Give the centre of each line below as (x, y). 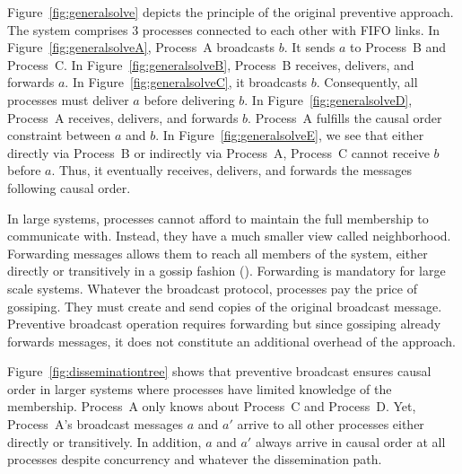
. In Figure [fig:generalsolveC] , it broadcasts (186, 82)
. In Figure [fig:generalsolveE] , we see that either (290, 135)
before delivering (189, 99)
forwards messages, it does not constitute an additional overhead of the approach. (231, 341)
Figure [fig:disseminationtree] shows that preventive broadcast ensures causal (219, 371)
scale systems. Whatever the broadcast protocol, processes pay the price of (212, 288)
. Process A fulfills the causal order (345, 117)
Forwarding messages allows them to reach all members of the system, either (218, 253)
